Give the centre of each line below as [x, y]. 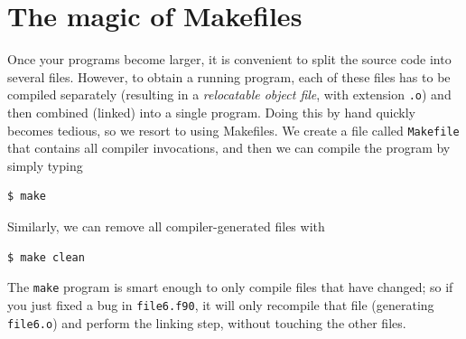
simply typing [45, 165]
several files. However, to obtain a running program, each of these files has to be [229, 76]
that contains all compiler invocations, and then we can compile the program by [229, 148]
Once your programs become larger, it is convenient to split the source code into [229, 59]
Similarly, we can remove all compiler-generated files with [166, 226]
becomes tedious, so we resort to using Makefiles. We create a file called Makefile [233, 130]
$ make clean [46, 257]
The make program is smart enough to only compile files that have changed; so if [230, 287]
